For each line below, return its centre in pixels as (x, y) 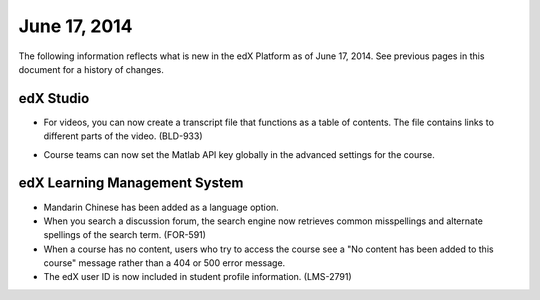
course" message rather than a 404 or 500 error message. (164, 263)
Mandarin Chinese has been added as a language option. (161, 207)
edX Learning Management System (131, 183)
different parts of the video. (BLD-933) (123, 136)
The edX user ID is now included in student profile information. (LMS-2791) (197, 277)
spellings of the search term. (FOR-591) (125, 235)
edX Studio (54, 98)
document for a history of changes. (91, 69)
